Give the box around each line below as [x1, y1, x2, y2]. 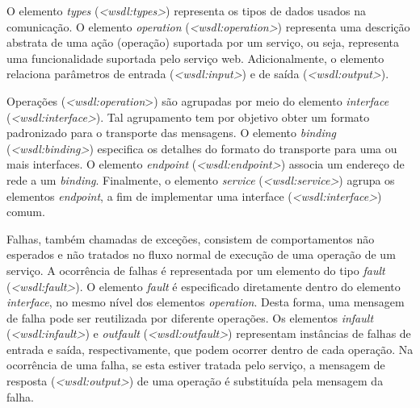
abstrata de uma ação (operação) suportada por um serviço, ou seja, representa [6, 34, 399, 51]
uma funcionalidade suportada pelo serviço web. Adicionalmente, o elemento [6, 49, 384, 66]
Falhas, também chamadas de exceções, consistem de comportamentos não [6, 230, 375, 247]
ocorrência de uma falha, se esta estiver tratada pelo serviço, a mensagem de [6, 356, 385, 373]
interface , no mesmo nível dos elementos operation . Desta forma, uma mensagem [6, 294, 405, 310]
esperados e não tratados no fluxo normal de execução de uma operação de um [6, 246, 396, 263]
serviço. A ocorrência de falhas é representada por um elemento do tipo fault [6, 261, 385, 278]
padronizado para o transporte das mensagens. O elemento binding [6, 124, 337, 141]
